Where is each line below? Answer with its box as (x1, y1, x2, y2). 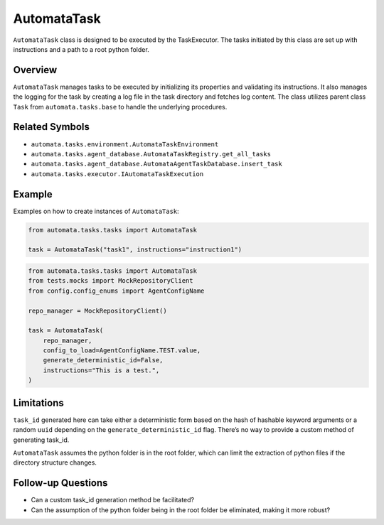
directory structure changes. (13, 458, 97, 467)
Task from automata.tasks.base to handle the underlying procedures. (13, 102, 228, 111)
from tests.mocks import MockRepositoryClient (28, 277, 193, 285)
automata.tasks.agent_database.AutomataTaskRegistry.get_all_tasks (31, 150, 272, 158)
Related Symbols (13, 121, 90, 133)
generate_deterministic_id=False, (43, 356, 164, 364)
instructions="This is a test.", (43, 366, 160, 374)
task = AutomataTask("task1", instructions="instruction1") (28, 246, 242, 254)
